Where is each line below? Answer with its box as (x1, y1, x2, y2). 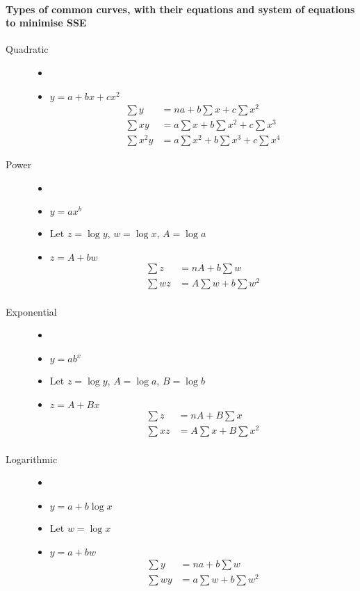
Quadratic (6, 42, 49, 56)
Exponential (6, 304, 57, 318)
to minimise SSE (6, 15, 87, 30)
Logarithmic (6, 451, 58, 466)
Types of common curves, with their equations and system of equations (6, 1, 355, 16)
